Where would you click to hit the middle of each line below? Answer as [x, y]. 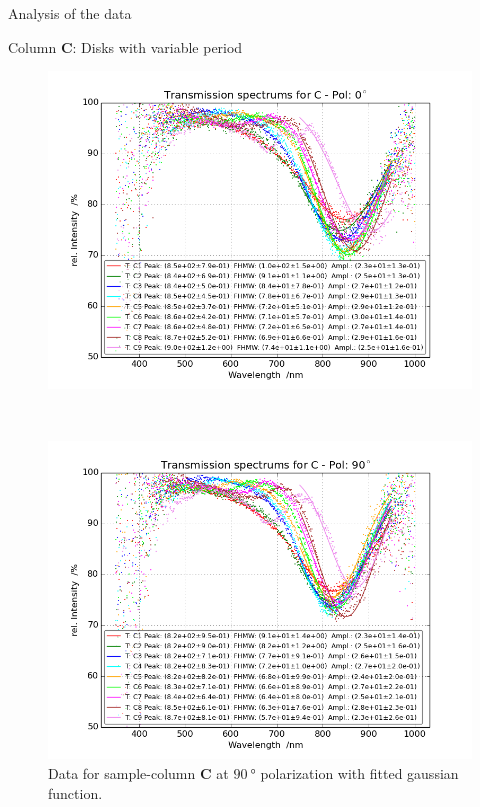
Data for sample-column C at [138, 772]
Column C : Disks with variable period [125, 46]
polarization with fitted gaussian [359, 772]
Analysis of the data [70, 13]
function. [75, 792]
